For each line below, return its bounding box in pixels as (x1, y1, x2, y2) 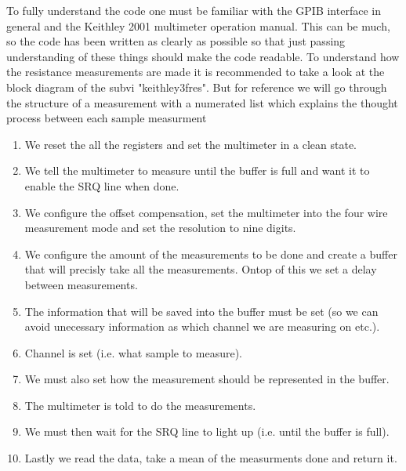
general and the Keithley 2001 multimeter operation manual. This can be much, (6, 17, 390, 34)
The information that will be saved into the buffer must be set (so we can (24, 303, 379, 319)
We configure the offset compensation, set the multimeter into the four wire (24, 204, 388, 220)
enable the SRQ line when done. (24, 177, 179, 194)
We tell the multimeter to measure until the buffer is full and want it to (24, 162, 370, 179)
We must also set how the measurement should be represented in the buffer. (24, 371, 390, 387)
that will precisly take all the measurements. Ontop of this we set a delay (24, 261, 377, 277)
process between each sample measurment (6, 110, 207, 126)
